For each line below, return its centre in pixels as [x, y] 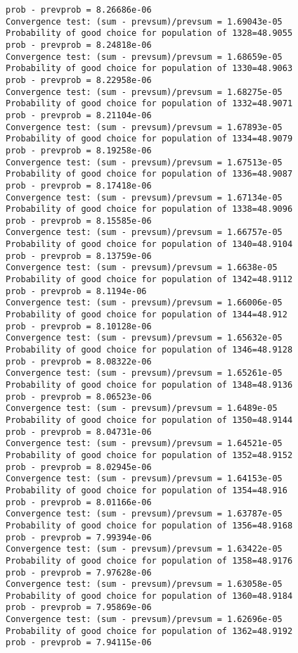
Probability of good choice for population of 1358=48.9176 [149, 560]
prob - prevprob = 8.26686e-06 [79, 10]
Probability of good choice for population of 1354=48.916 [147, 490]
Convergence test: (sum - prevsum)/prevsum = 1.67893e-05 [144, 127]
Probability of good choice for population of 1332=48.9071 [149, 104]
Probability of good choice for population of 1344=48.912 [147, 315]
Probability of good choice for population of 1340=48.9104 [149, 245]
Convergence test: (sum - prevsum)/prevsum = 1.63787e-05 [144, 514]
